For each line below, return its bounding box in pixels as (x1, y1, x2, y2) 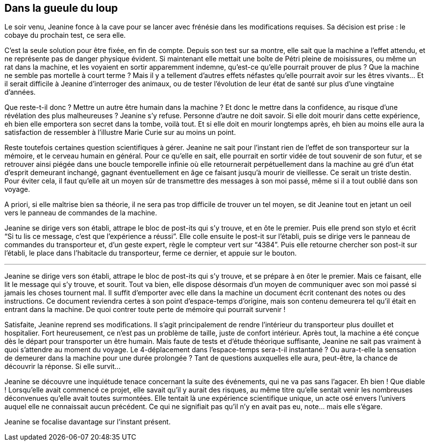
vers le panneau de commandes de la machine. (4, 209, 157, 217)
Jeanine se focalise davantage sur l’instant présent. (4, 418, 171, 426)
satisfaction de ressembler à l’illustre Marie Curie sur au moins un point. (4, 128, 236, 137)
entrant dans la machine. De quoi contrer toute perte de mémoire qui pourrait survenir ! (4, 305, 286, 314)
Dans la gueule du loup (4, 2, 118, 14)
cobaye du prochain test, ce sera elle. (4, 31, 126, 40)
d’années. (4, 88, 36, 97)
